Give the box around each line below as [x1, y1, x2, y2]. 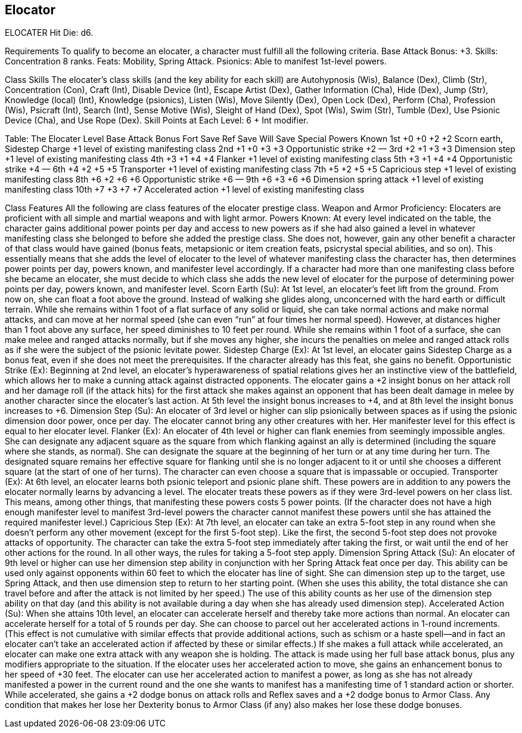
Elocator [5, 2, 55, 17]
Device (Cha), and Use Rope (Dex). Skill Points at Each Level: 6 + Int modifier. [5, 115, 309, 126]
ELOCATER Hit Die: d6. [5, 27, 94, 38]
